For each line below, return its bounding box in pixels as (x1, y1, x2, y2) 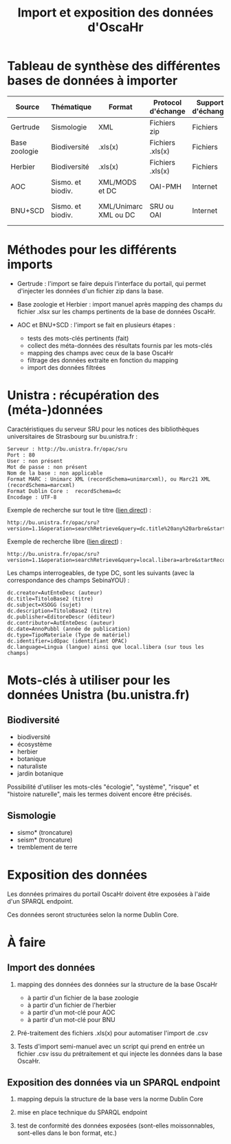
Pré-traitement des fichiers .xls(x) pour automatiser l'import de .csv (16, 1028, 208, 1037)
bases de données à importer (7, 73, 178, 89)
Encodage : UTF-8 (7, 494, 57, 501)
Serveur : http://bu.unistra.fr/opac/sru (7, 446, 128, 453)
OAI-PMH (149, 181, 182, 191)
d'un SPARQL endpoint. (7, 897, 74, 905)
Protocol (153, 98, 182, 107)
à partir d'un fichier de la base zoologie (27, 993, 139, 1001)
